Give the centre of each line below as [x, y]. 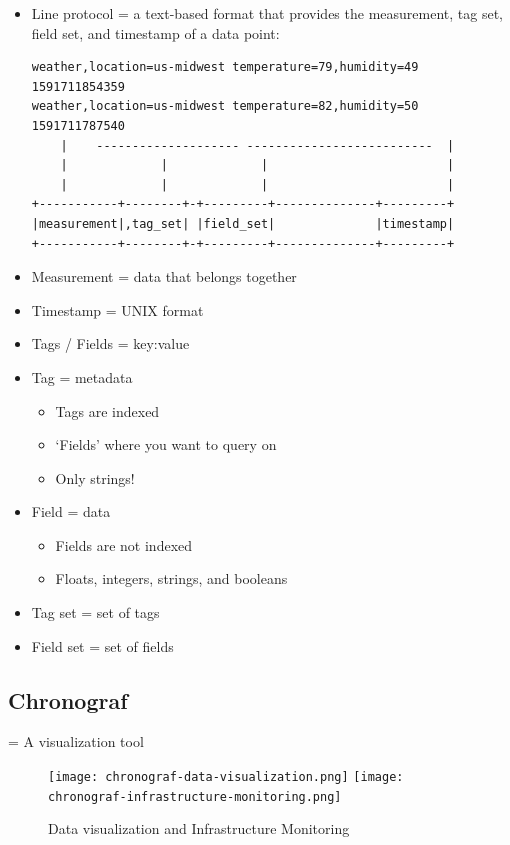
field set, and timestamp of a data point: [155, 32]
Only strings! [95, 477]
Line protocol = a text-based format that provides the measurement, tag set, [267, 13]
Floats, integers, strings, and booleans [171, 578]
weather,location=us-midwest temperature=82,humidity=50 [225, 106]
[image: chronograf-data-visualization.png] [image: [226, 777]
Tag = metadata [82, 376]
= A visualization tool [76, 741]
